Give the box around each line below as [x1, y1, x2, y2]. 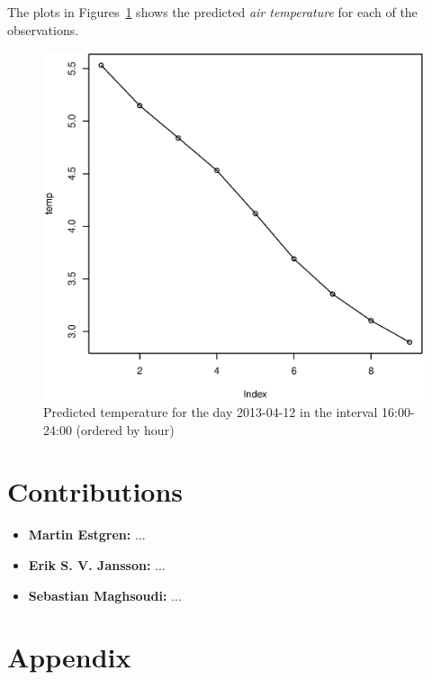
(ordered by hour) [76, 420, 175, 439]
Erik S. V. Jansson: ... [28, 556, 166, 574]
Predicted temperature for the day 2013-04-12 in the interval [43, 403, 378, 422]
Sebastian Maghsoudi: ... [28, 585, 182, 604]
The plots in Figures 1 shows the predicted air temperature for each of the [7, 3, 418, 21]
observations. [7, 20, 79, 39]
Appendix [7, 639, 131, 675]
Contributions [7, 473, 184, 510]
